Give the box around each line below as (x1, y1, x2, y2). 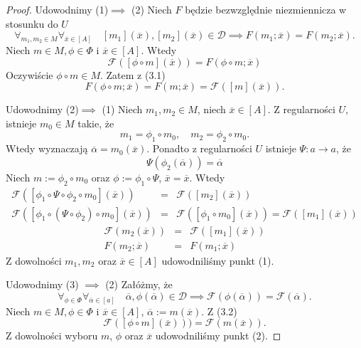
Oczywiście (6, 67, 53, 82)
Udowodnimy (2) (6, 102, 79, 117)
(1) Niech (102, 102, 143, 117)
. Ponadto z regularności (146, 141, 252, 156)
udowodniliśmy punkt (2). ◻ (155, 328, 281, 343)
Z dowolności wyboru (6, 328, 98, 343)
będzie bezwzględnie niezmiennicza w (185, 2, 347, 16)
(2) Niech (131, 2, 172, 16)
